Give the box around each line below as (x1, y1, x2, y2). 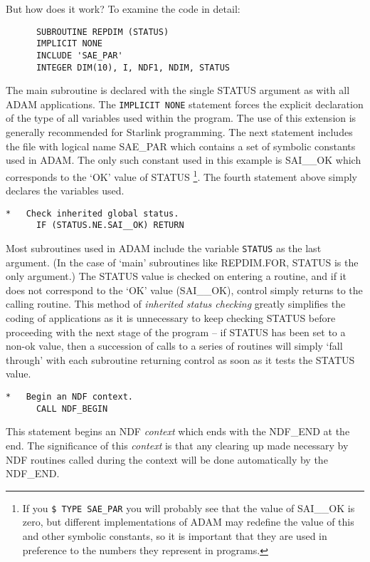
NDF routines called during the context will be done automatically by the (6, 452, 328, 467)
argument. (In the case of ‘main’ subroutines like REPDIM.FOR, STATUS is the (6, 254, 359, 269)
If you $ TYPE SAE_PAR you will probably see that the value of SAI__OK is (22, 500, 355, 515)
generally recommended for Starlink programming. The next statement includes (6, 125, 353, 140)
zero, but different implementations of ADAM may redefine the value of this (22, 514, 354, 529)
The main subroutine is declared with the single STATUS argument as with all (6, 83, 350, 98)
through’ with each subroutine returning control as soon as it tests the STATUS (6, 352, 355, 367)
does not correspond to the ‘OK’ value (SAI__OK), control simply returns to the (6, 282, 363, 297)
